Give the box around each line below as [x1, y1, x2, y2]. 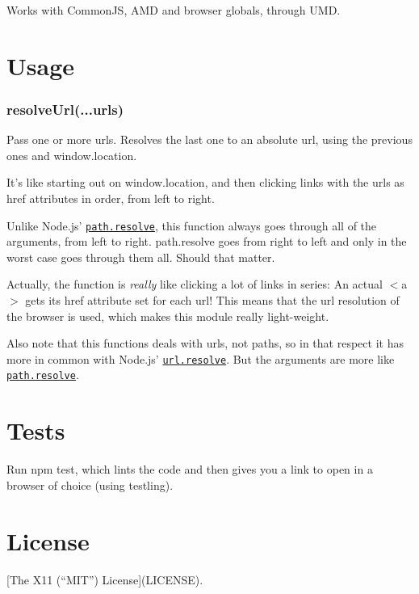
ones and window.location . [6, 146, 137, 163]
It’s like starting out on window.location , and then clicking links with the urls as [6, 174, 404, 191]
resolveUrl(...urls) [6, 99, 124, 119]
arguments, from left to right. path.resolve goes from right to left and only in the [6, 233, 407, 250]
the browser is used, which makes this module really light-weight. [6, 307, 329, 324]
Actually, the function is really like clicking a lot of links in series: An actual [6, 276, 383, 293]
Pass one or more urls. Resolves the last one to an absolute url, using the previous [6, 131, 413, 148]
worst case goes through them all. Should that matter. [6, 248, 275, 265]
